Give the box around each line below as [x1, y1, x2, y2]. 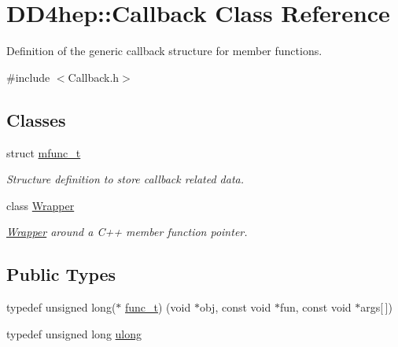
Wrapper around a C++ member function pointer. [6, 223, 248, 240]
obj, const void [199, 299, 271, 316]
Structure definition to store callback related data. [6, 171, 245, 187]
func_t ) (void [125, 299, 191, 316]
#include [6, 68, 50, 85]
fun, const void [279, 299, 352, 316]
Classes [6, 107, 66, 131]
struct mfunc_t [6, 144, 81, 161]
